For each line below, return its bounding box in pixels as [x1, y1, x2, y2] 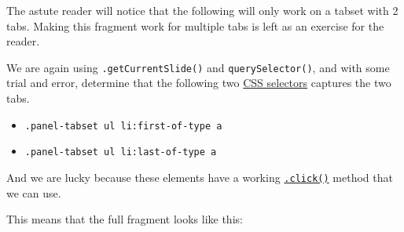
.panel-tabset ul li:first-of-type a [24, 120, 222, 132]
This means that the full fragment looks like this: [6, 211, 243, 227]
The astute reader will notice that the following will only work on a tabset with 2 [6, 2, 398, 18]
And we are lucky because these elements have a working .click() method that [6, 169, 393, 185]
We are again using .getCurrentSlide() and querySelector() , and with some [6, 59, 390, 75]
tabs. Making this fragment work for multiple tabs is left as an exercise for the [6, 17, 384, 34]
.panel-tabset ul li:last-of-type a [24, 147, 217, 158]
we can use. [6, 184, 61, 201]
